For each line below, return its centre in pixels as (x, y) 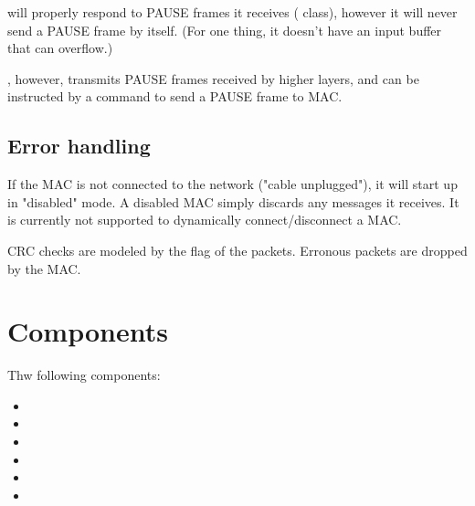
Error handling (79, 146)
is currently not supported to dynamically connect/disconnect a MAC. (205, 220)
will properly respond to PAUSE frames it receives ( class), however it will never (232, 12)
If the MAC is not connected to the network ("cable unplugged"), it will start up (232, 184)
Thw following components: (84, 375)
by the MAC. (44, 268)
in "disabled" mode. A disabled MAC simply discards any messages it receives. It (233, 201)
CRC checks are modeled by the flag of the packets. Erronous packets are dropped (237, 250)
